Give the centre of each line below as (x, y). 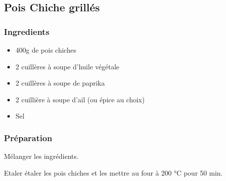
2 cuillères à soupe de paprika (60, 83)
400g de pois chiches (46, 50)
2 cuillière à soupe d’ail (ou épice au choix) (80, 99)
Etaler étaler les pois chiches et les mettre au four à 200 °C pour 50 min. (113, 172)
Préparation (28, 137)
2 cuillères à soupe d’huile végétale (67, 66)
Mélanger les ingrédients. (41, 156)
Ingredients (27, 31)
